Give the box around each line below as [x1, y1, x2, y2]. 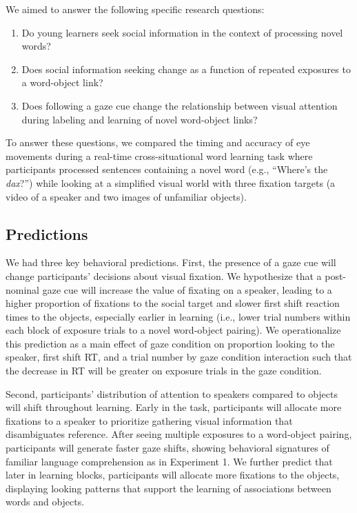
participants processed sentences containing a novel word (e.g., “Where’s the [6, 162, 328, 177]
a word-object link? [21, 75, 103, 90]
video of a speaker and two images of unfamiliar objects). [6, 189, 247, 203]
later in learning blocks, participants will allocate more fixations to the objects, [6, 467, 340, 482]
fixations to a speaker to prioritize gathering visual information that [6, 413, 293, 428]
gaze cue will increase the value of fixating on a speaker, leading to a [42, 282, 332, 296]
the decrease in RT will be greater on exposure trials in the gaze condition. [6, 363, 322, 378]
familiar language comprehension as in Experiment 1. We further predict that [6, 454, 333, 468]
